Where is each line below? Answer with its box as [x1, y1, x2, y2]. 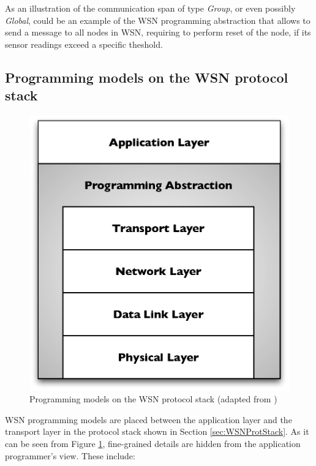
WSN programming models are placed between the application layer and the [5, 413, 292, 426]
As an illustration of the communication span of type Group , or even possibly [5, 2, 296, 14]
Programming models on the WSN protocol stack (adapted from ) [29, 393, 277, 405]
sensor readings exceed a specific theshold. [5, 37, 163, 50]
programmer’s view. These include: [5, 449, 135, 462]
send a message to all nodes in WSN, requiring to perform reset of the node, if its [5, 26, 311, 39]
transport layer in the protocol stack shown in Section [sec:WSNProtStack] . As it [5, 425, 309, 438]
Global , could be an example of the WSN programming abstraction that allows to [5, 13, 310, 26]
